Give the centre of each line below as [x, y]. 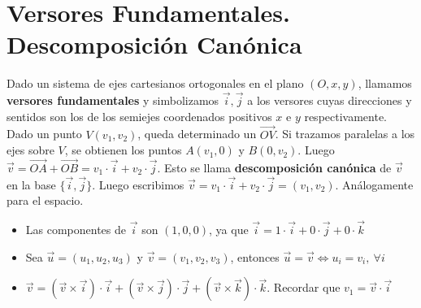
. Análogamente [374, 184]
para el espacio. [45, 200]
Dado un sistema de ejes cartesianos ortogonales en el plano [155, 83]
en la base [31, 184]
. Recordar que [304, 287]
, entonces [255, 256]
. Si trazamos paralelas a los [345, 134]
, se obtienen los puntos [123, 150]
